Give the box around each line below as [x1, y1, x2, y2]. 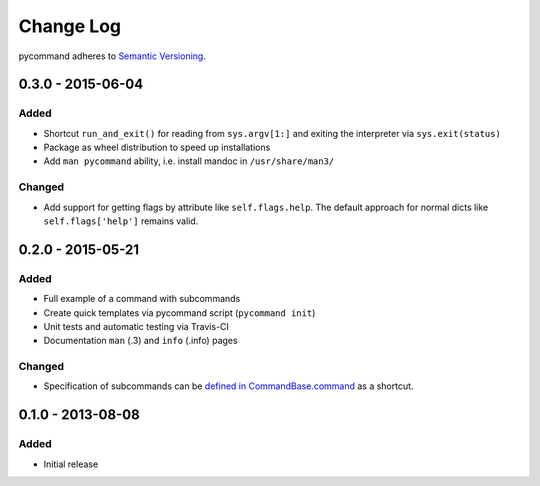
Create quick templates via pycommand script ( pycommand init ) [43, 306, 316, 319]
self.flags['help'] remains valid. [43, 215, 199, 227]
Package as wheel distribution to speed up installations [43, 141, 271, 154]
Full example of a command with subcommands [43, 293, 241, 305]
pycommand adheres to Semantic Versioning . [18, 50, 207, 62]
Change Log [18, 15, 122, 37]
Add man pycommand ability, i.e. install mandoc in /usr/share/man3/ [43, 155, 335, 167]
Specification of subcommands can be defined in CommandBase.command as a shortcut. [43, 380, 414, 392]
